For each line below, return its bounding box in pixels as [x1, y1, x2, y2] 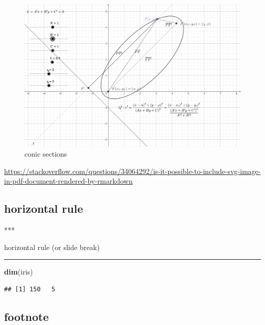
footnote [4, 308, 49, 324]
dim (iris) [4, 266, 33, 277]
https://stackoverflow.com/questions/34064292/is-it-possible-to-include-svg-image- [4, 165, 261, 176]
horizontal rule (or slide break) [4, 241, 100, 252]
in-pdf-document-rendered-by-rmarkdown [4, 176, 133, 186]
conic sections [24, 148, 67, 159]
